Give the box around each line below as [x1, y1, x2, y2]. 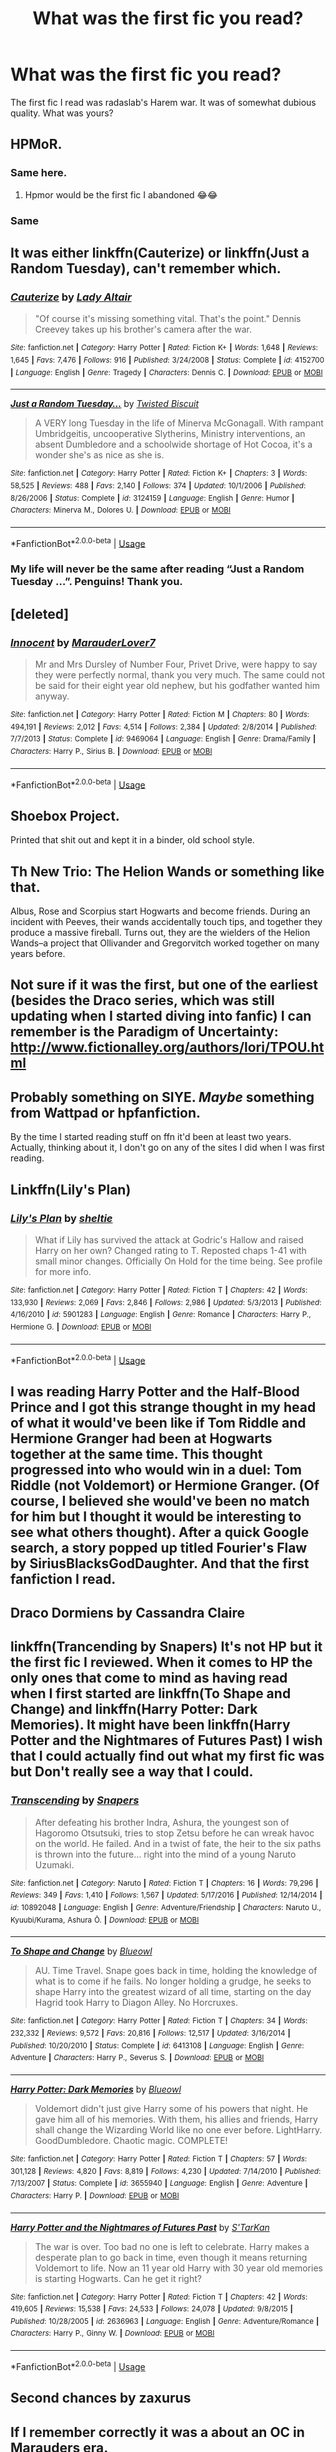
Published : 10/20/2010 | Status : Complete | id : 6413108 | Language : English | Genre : [10, 2040, 305, 2051]
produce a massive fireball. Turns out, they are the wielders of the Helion [10, 927, 311, 938]
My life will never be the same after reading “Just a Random [10, 562, 305, 576]
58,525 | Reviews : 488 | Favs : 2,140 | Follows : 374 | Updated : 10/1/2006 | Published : [10, 480, 307, 491]
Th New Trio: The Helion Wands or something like [10, 863, 325, 880]
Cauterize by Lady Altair [10, 290, 132, 304]
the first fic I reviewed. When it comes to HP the [10, 1654, 313, 1671]
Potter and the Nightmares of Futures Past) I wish [10, 1732, 323, 1749]
